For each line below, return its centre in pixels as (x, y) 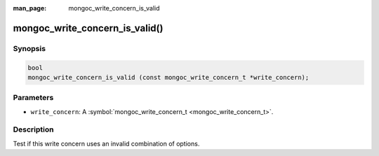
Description (33, 129)
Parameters (33, 98)
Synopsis (29, 48)
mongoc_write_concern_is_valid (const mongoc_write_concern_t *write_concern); (168, 77)
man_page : (30, 8)
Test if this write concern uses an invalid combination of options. (106, 143)
